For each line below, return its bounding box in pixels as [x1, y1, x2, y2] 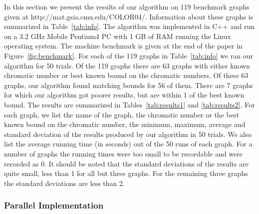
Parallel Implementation [4, 199, 104, 211]
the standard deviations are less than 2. [4, 177, 125, 188]
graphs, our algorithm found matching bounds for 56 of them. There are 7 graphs [4, 79, 253, 90]
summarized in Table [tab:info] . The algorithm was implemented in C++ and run [4, 21, 255, 31]
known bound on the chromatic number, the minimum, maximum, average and [4, 119, 246, 129]
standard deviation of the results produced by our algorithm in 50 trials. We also [4, 128, 252, 139]
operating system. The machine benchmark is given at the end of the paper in [4, 40, 243, 51]
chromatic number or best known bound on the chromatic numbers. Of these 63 [4, 70, 249, 80]
